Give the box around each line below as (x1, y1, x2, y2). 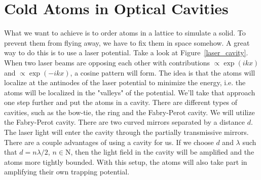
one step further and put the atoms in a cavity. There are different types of (4, 97, 238, 107)
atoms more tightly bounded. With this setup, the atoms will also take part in (4, 156, 247, 167)
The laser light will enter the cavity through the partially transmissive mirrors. (4, 127, 249, 137)
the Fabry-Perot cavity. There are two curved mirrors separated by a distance (4, 117, 245, 127)
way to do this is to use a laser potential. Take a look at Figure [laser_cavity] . (4, 47, 248, 58)
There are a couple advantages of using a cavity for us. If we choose (4, 136, 214, 147)
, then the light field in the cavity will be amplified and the (70, 147, 254, 157)
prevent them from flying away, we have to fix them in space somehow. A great (4, 37, 250, 48)
